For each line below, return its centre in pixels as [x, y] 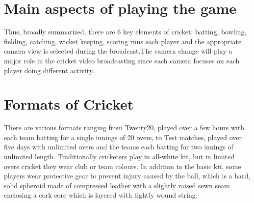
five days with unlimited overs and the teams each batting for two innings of [119, 147]
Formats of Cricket [69, 104]
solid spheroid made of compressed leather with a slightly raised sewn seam [117, 185]
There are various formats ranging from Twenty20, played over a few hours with [124, 128]
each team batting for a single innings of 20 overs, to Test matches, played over [123, 137]
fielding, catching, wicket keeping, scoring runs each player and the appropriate [123, 41]
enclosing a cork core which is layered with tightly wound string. [101, 195]
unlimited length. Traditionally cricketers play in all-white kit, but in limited [119, 156]
